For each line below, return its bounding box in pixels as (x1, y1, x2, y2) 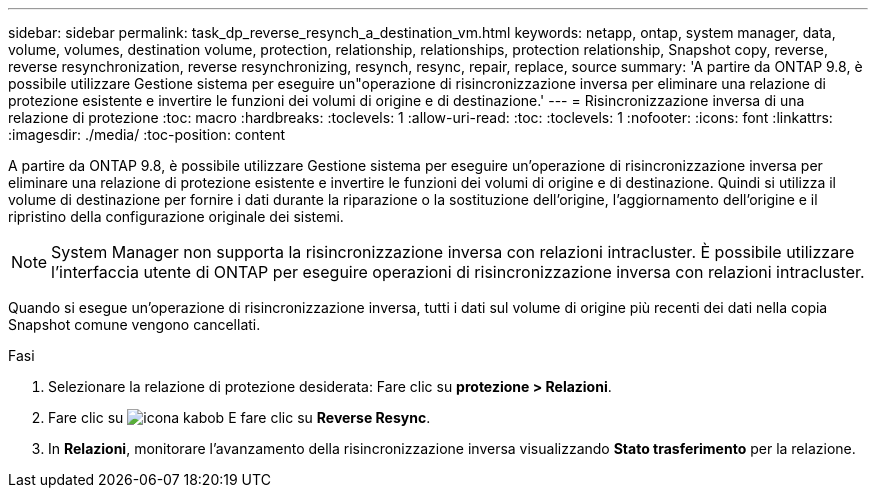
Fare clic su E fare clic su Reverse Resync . (48, 409, 431, 426)
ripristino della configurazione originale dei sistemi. (8, 208, 344, 225)
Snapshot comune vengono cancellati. (8, 316, 261, 333)
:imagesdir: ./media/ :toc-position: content (8, 126, 285, 143)
